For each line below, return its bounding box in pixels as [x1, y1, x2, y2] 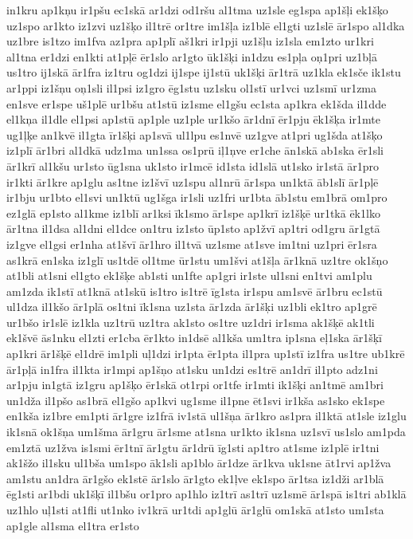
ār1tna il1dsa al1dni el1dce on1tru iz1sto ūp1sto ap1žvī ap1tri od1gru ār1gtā [6, 220, 380, 237]
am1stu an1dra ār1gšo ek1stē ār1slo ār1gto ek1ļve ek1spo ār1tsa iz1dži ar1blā [6, 470, 384, 486]
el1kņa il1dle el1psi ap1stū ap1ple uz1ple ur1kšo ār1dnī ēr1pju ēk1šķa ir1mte [6, 111, 380, 128]
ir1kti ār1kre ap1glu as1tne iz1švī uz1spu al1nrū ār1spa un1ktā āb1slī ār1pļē [6, 173, 379, 190]
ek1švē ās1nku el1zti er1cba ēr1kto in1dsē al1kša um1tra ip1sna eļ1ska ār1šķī [6, 329, 382, 346]
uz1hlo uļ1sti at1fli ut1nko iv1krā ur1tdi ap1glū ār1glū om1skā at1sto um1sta [6, 502, 384, 517]
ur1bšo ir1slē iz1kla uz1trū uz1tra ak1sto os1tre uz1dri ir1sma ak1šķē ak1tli [6, 313, 375, 330]
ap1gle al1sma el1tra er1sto [6, 517, 139, 533]
